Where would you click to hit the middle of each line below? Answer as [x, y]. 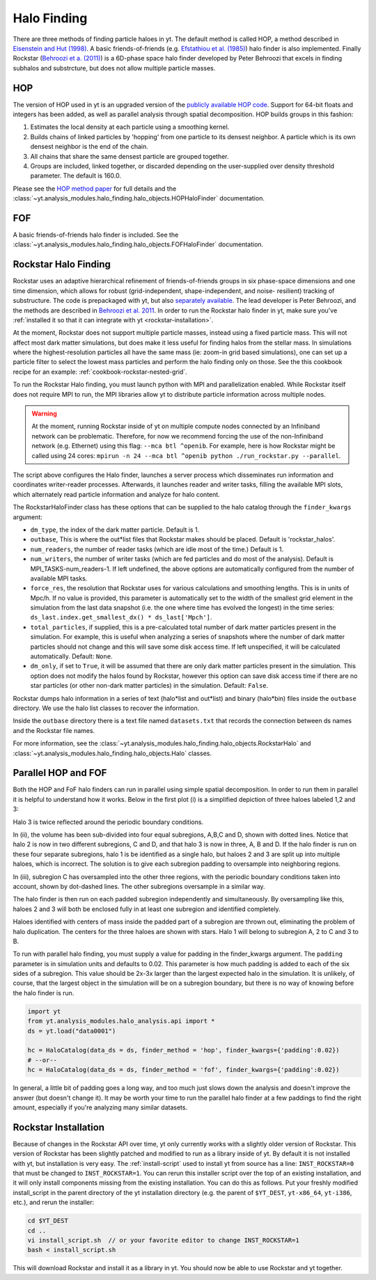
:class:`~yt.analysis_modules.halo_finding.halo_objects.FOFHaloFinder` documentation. [138, 244]
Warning [44, 413]
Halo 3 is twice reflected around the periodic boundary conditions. [108, 822]
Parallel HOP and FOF [60, 773]
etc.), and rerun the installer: [54, 1202]
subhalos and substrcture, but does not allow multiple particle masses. [114, 68]
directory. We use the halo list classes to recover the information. [106, 708]
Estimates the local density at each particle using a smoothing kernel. [130, 127]
